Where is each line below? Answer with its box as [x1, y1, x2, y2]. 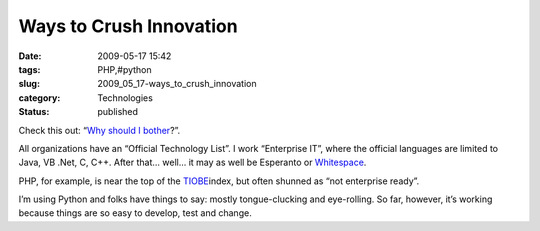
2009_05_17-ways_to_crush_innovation [97, 78, 257, 90]
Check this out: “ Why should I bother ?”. [18, 124, 181, 136]
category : [18, 91, 61, 104]
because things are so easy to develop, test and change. [18, 207, 252, 219]
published [97, 106, 139, 118]
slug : [18, 78, 40, 90]
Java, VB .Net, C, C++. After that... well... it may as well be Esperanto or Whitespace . [18, 156, 367, 169]
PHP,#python [97, 63, 152, 75]
